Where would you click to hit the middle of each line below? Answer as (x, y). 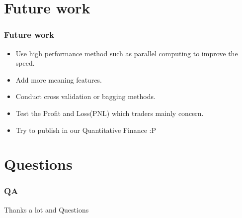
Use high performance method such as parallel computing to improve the (127, 53)
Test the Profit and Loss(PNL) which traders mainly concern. (110, 113)
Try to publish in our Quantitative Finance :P (86, 130)
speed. (25, 63)
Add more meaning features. (59, 79)
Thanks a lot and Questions (46, 209)
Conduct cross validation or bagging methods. (85, 96)
